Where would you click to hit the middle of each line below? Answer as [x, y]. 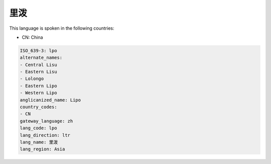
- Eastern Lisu [38, 72]
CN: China [32, 37]
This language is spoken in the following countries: [62, 28]
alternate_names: [41, 58]
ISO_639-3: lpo [38, 51]
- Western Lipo [38, 93]
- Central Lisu [38, 65]
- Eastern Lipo [38, 86]
